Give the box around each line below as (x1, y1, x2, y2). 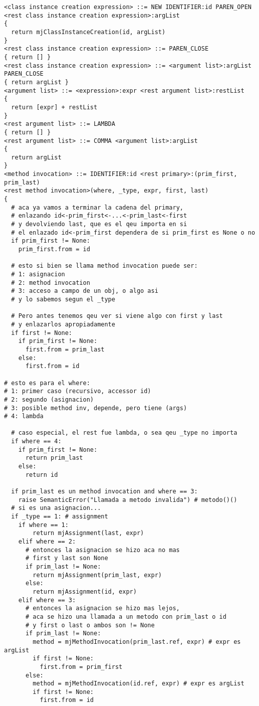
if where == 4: (11, 438, 62, 445)
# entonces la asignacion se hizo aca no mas (25, 546, 180, 554)
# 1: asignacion (11, 271, 65, 278)
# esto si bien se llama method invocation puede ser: (11, 262, 198, 270)
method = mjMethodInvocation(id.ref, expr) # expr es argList (33, 680, 244, 687)
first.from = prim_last (25, 345, 105, 353)
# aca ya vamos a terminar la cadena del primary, (11, 204, 183, 211)
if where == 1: (18, 521, 69, 528)
